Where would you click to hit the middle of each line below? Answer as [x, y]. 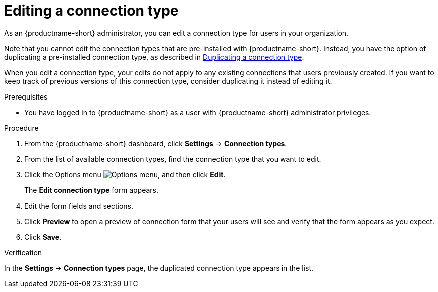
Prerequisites [26, 96]
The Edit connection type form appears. [91, 190]
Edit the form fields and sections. [79, 206]
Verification [23, 252]
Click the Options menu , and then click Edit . [125, 174]
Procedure [21, 128]
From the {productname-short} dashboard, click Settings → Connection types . [156, 143]
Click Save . [43, 237]
